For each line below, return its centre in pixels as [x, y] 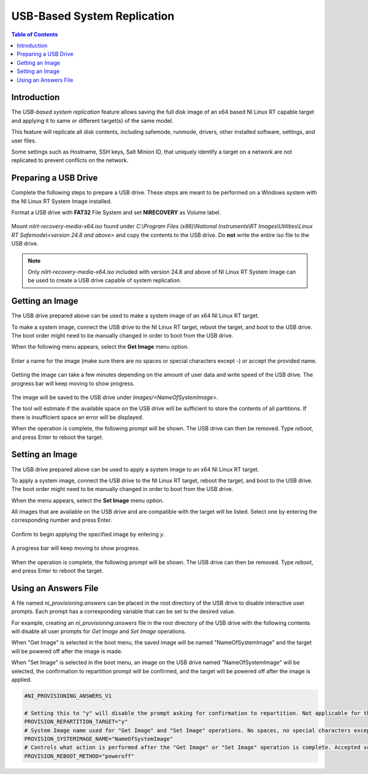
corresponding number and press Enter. [62, 520]
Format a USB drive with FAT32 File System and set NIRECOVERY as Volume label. [116, 212]
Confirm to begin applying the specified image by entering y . [88, 534]
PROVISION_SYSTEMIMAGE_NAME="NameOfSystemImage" [99, 739]
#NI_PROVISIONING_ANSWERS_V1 [68, 696]
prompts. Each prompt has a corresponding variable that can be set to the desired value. [123, 611]
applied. [21, 680]
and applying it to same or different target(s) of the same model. [92, 120]
